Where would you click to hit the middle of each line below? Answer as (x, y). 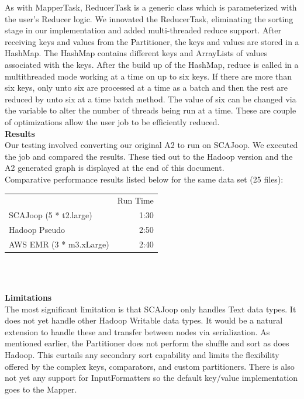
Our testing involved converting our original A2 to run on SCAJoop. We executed (151, 145)
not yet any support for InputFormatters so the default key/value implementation (151, 378)
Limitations (28, 297)
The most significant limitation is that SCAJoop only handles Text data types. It (151, 309)
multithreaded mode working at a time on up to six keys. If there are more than (148, 76)
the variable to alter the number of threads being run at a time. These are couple (151, 110)
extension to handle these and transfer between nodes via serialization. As (137, 331)
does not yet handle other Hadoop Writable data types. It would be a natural (144, 320)
